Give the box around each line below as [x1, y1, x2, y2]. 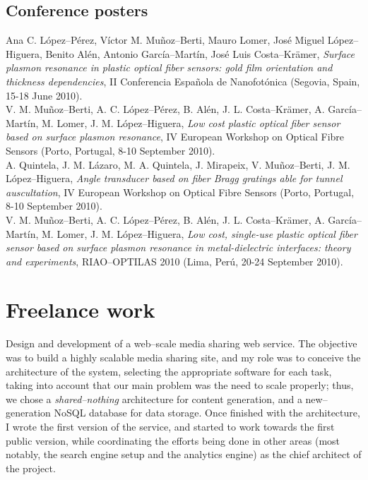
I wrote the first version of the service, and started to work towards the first [6, 419, 335, 433]
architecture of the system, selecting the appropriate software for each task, [6, 364, 332, 378]
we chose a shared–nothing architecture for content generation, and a [6, 391, 302, 406]
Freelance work [6, 295, 155, 324]
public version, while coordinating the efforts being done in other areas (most [6, 433, 340, 448]
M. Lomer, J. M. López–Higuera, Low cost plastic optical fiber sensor [42, 115, 340, 130]
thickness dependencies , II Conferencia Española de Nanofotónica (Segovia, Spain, [6, 73, 360, 88]
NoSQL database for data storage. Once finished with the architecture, [54, 405, 360, 420]
